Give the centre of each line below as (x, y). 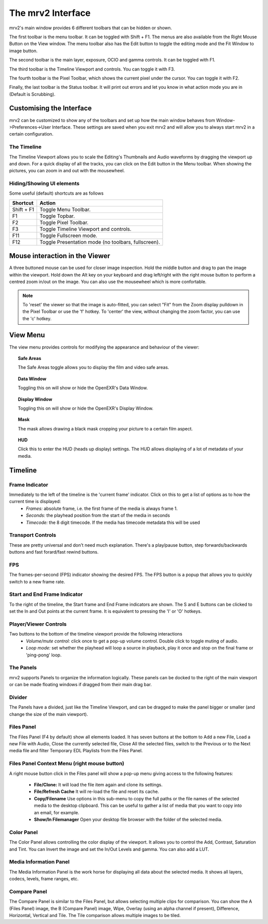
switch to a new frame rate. (37, 581)
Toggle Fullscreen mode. (68, 235)
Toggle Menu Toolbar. (65, 210)
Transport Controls (33, 535)
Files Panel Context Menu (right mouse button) (67, 764)
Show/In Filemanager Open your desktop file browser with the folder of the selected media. (128, 819)
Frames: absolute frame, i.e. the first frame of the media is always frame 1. (102, 508)
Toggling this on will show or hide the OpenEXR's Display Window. (86, 408)
